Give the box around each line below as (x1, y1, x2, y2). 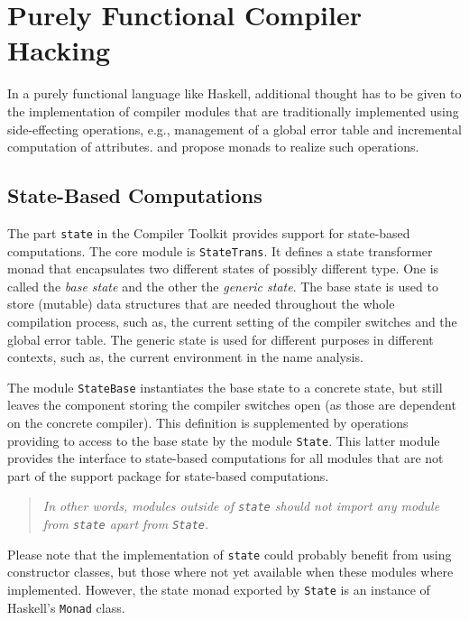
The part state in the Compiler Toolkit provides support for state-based (7, 223, 410, 242)
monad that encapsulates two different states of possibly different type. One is (7, 259, 439, 278)
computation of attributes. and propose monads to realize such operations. (7, 137, 419, 156)
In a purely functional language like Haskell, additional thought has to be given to (7, 84, 462, 103)
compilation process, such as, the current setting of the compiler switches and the (7, 311, 457, 330)
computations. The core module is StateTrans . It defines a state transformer (7, 241, 433, 260)
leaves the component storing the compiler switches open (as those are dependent (7, 395, 456, 414)
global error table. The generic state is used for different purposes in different (7, 329, 434, 348)
